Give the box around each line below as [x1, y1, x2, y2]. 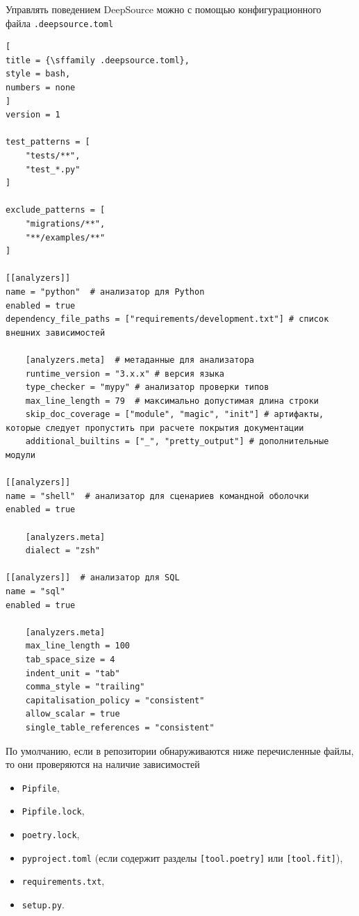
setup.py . [22, 897, 65, 911]
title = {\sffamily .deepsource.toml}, [6, 55, 190, 65]
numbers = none [6, 83, 76, 93]
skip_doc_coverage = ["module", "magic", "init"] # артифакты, [25, 409, 324, 420]
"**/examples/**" [25, 232, 106, 243]
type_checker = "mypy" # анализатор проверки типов [25, 382, 269, 393]
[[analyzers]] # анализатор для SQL [6, 573, 180, 583]
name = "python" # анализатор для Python [6, 286, 205, 297]
